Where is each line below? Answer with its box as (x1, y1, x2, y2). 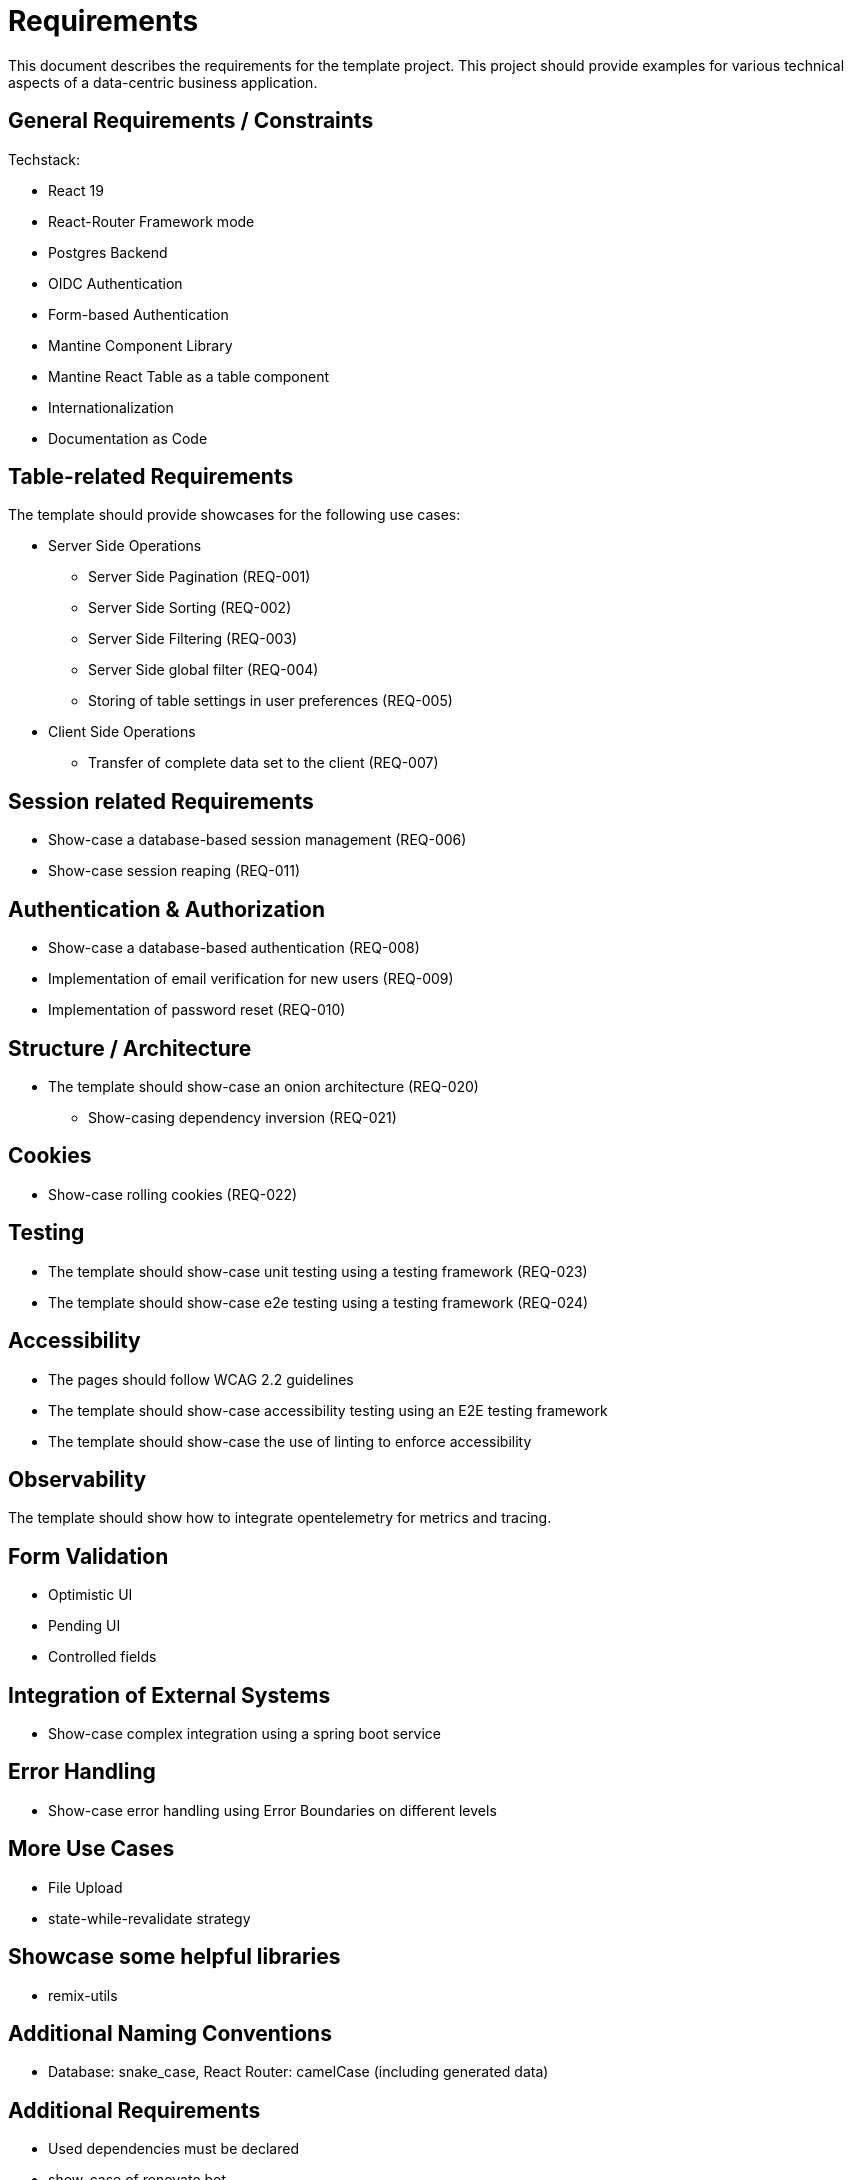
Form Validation (8, 1543, 169, 1569)
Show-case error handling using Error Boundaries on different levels (48, 1801, 497, 1819)
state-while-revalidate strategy (48, 1909, 251, 1927)
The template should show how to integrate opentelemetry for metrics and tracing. (8, 1509, 552, 1527)
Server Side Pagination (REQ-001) (88, 568, 311, 586)
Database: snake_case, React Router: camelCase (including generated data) (48, 2063, 549, 2081)
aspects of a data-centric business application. (8, 73, 318, 91)
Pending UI (48, 1617, 121, 1635)
